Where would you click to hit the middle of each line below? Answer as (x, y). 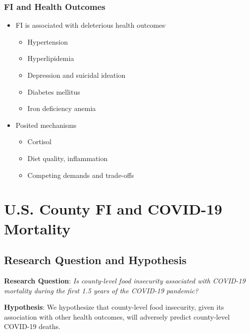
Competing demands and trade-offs (81, 175)
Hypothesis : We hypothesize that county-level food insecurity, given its (114, 307)
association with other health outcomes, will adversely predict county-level (117, 316)
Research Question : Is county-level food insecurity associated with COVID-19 (125, 280)
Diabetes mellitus (54, 91)
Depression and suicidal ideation (76, 75)
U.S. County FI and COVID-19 (113, 209)
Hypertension (48, 41)
